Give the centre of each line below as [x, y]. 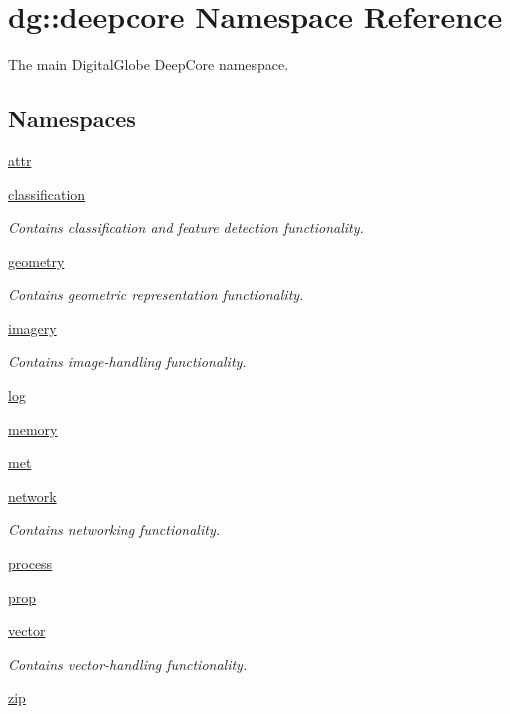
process [30, 563]
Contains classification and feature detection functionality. [186, 227]
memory [33, 428]
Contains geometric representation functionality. [156, 294]
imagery [32, 327]
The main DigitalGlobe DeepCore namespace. [148, 64]
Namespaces [72, 118]
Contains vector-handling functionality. [128, 663]
